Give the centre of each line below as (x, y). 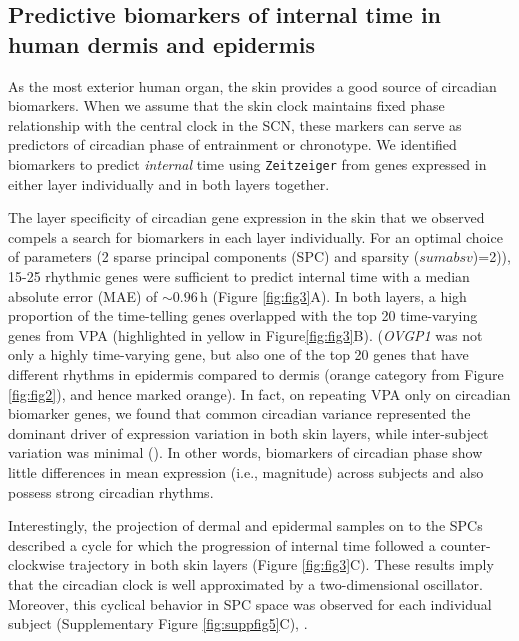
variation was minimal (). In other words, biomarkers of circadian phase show (245, 452)
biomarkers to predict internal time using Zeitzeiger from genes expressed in (247, 163)
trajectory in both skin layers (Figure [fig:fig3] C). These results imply (281, 564)
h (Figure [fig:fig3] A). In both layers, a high (333, 295)
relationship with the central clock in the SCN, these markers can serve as (235, 124)
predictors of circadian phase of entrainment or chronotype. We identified (232, 144)
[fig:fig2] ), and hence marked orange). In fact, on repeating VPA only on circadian (259, 393)
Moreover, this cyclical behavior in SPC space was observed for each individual (250, 603)
